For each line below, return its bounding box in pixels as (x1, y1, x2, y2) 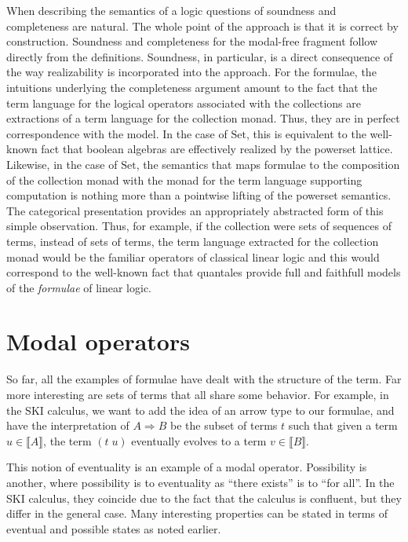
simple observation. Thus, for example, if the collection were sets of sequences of (6, 218, 392, 234)
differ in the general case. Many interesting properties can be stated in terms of (6, 505, 388, 522)
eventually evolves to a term (131, 432, 267, 449)
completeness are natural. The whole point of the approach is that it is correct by (6, 17, 399, 34)
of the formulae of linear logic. (6, 279, 152, 295)
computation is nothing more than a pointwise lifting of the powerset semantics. (6, 187, 392, 203)
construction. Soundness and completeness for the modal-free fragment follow (6, 33, 378, 49)
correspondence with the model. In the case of (6, 125, 228, 141)
